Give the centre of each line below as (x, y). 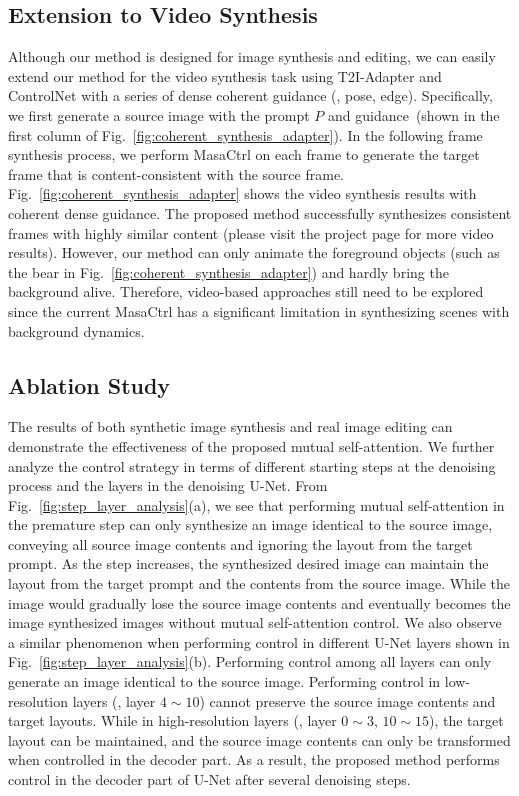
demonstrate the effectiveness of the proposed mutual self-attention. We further (251, 445)
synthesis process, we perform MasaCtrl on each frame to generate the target (244, 154)
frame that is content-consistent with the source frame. (176, 173)
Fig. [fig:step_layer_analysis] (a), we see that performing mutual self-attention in (256, 504)
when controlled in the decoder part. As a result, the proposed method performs (254, 759)
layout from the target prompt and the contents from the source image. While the (259, 583)
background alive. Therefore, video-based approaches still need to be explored (246, 291)
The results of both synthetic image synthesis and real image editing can (230, 426)
